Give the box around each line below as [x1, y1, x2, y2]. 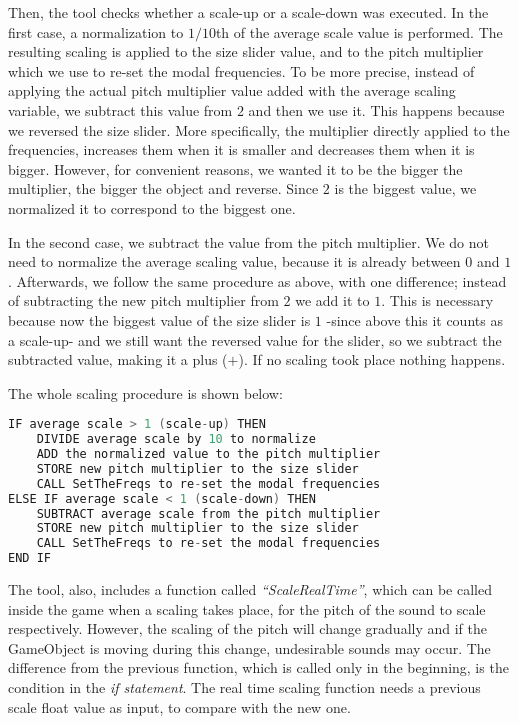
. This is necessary [381, 290, 494, 311]
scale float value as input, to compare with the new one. [8, 696, 351, 717]
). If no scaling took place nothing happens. [238, 349, 506, 370]
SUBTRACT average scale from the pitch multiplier [36, 506, 381, 521]
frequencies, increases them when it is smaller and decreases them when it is [8, 139, 475, 160]
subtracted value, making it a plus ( [8, 349, 228, 370]
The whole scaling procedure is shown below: [8, 382, 283, 403]
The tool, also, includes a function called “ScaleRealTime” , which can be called [8, 579, 492, 600]
